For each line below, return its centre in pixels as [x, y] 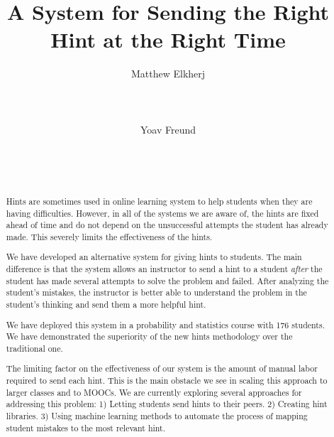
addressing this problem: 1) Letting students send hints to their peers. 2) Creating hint [167, 404]
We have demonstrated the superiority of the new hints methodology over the [149, 336]
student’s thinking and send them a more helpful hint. [106, 304]
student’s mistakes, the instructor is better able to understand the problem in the [156, 292]
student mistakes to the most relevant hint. [86, 427]
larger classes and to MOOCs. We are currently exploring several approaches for [154, 392]
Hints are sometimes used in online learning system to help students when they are [159, 201]
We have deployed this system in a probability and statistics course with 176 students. [165, 324]
